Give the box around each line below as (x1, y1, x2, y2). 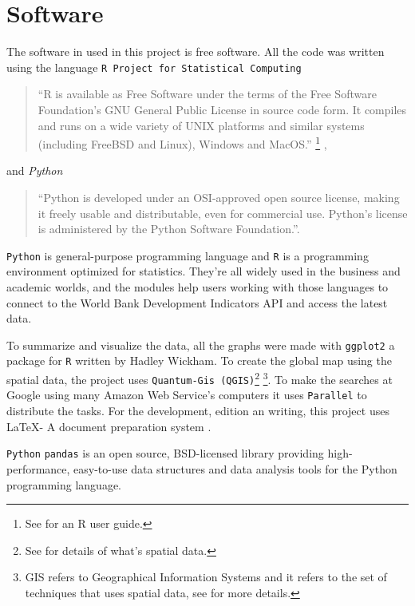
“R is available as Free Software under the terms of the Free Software (38, 85, 377, 102)
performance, (6, 460, 70, 477)
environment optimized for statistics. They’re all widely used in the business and (6, 263, 401, 279)
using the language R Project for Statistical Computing (6, 58, 302, 75)
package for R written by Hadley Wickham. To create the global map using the (6, 352, 392, 369)
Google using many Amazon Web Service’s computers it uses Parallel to (6, 386, 367, 403)
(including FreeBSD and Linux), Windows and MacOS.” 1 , (38, 133, 327, 152)
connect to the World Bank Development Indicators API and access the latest (6, 294, 388, 311)
